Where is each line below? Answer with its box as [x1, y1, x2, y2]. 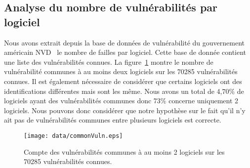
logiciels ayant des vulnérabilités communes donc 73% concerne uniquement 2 [4, 95, 239, 106]
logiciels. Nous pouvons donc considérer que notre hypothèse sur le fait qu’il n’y [4, 105, 246, 115]
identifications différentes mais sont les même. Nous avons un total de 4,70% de [4, 85, 244, 96]
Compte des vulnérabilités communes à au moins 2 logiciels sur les [24, 146, 225, 157]
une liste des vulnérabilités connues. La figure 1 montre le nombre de [4, 56, 213, 67]
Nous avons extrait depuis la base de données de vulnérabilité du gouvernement [4, 37, 245, 47]
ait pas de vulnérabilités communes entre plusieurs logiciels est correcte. [4, 115, 221, 125]
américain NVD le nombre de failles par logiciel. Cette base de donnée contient [4, 47, 247, 57]
